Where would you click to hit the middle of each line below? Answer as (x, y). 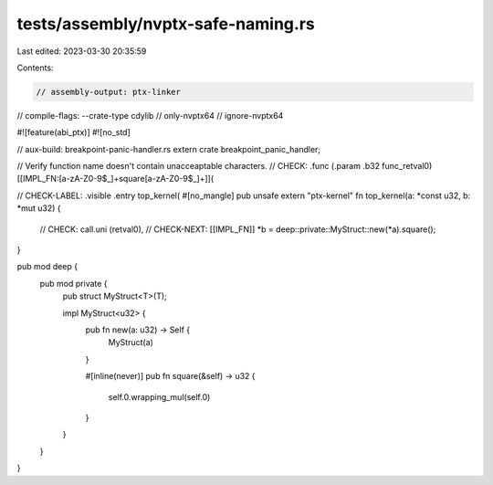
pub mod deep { (47, 267)
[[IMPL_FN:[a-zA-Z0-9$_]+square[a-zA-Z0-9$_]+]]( (115, 179)
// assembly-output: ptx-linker (109, 92)
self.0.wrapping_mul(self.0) (159, 396)
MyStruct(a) (131, 343)
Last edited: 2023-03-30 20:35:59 (82, 51)
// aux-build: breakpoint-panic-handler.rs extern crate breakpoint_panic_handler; (169, 149)
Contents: (35, 68)
